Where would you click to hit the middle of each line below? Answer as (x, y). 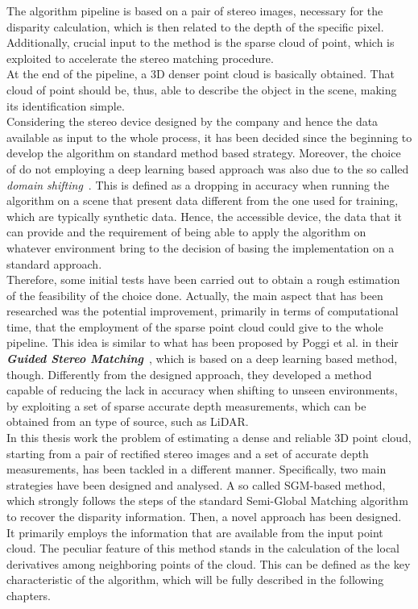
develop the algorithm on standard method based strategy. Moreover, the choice (204, 153)
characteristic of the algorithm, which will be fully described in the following (195, 580)
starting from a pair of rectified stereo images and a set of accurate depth (188, 453)
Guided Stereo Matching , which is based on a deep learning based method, (202, 359)
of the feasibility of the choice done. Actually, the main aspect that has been (195, 295)
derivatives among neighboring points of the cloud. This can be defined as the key (209, 563)
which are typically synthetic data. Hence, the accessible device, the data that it (205, 216)
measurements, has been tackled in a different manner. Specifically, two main (197, 469)
